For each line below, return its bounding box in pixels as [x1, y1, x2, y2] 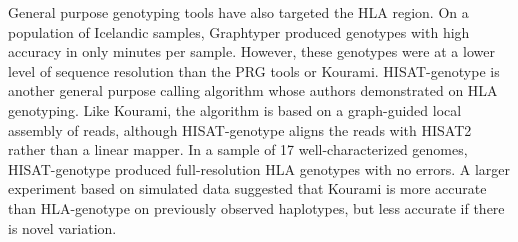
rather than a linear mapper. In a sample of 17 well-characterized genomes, [8, 139, 468, 160]
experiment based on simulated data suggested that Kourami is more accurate [8, 178, 487, 199]
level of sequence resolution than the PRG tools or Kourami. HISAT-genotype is [8, 60, 500, 81]
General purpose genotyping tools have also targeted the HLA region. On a [8, 2, 469, 22]
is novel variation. [8, 217, 117, 238]
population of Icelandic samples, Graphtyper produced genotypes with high [8, 21, 470, 42]
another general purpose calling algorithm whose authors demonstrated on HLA [8, 80, 498, 101]
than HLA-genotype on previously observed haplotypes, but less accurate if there [8, 197, 505, 218]
